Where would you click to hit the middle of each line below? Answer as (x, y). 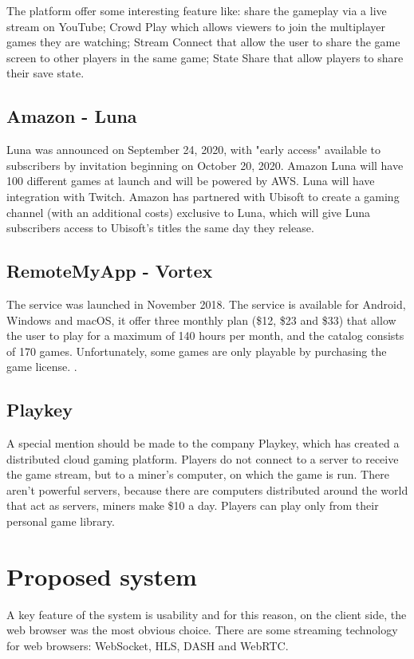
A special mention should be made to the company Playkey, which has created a (203, 443)
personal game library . (61, 521)
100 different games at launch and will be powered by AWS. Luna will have (191, 181)
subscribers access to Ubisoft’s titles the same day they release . (160, 228)
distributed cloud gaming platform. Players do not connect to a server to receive (203, 458)
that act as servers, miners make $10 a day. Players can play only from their (193, 505)
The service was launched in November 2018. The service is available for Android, (206, 304)
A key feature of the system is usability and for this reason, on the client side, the (207, 614)
